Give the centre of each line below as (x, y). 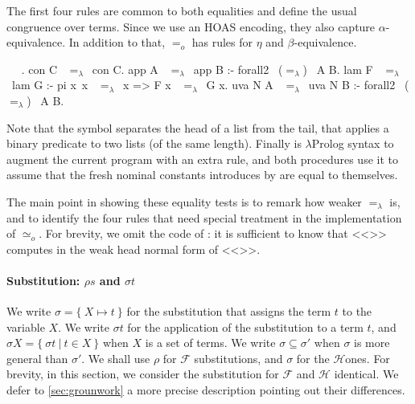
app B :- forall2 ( (238, 69)
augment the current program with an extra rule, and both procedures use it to (202, 159)
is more (372, 343)
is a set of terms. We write (210, 343)
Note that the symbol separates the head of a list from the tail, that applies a (198, 127)
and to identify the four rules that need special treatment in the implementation (204, 217)
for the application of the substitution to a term (245, 326)
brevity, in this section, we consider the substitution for (143, 374)
